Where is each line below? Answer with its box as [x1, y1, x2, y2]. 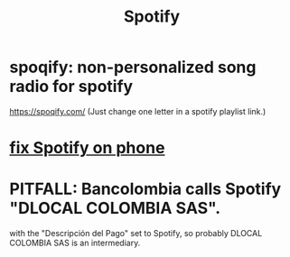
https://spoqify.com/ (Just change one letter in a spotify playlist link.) [9, 106, 267, 116]
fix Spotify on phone [9, 138, 165, 159]
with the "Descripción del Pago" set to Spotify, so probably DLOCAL [9, 228, 263, 239]
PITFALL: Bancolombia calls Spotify [9, 179, 282, 199]
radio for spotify [9, 77, 134, 96]
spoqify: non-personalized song [9, 57, 257, 78]
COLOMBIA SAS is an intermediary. [9, 237, 141, 249]
